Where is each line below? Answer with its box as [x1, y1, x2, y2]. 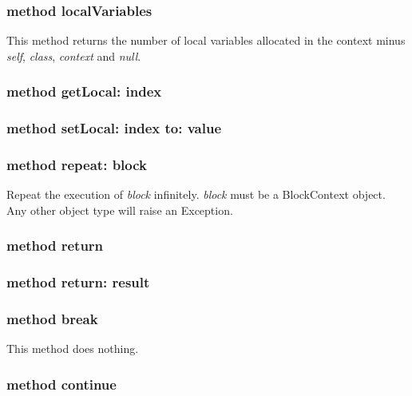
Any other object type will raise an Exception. [6, 201, 233, 218]
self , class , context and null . [6, 47, 141, 64]
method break [6, 309, 98, 329]
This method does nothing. [6, 340, 139, 357]
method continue [6, 374, 117, 394]
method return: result [6, 272, 150, 292]
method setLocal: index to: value [6, 118, 221, 138]
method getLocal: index [6, 81, 162, 101]
